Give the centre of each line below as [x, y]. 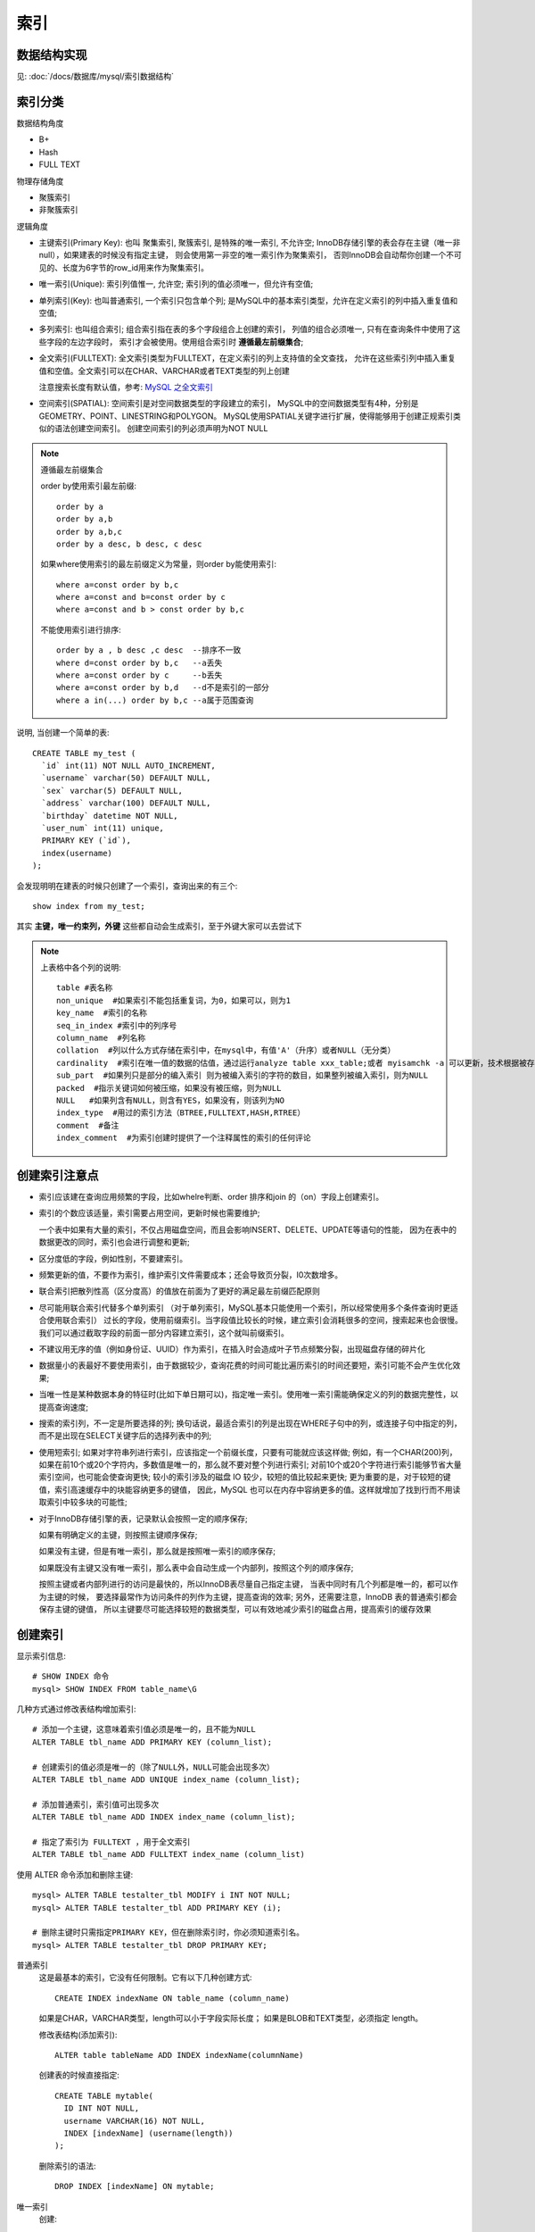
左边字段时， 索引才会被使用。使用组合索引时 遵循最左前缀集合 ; [187, 341]
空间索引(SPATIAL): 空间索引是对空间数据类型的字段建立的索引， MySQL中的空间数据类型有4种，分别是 [229, 404]
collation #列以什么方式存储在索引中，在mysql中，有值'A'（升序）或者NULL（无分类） [226, 1050]
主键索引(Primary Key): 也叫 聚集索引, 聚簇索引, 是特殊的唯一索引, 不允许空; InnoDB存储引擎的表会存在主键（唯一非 [250, 243]
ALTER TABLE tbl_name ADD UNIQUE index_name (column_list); [166, 1780]
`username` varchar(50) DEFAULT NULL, [126, 778]
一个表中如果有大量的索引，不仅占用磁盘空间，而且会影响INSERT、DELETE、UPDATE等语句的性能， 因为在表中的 [247, 1229]
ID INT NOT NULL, [102, 2108]
